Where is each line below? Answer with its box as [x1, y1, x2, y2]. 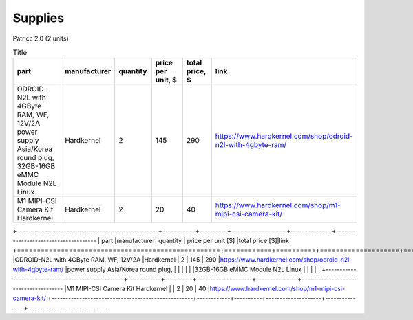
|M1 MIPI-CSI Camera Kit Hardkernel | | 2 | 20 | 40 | [64, 284, 210, 293]
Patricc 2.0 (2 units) [12, 34, 69, 43]
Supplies [12, 10, 65, 25]
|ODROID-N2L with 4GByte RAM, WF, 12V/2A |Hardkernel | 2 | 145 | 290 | [12, 255, 220, 264]
